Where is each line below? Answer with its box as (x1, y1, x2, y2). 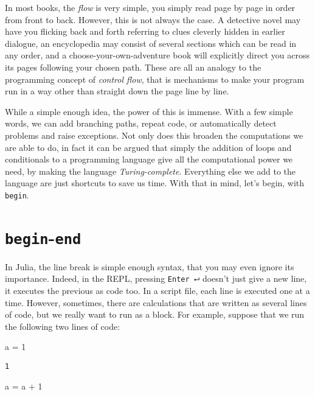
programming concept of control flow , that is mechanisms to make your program (5, 72, 305, 85)
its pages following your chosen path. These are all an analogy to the (5, 60, 261, 73)
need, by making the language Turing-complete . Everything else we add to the (5, 164, 296, 177)
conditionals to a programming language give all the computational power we (5, 153, 293, 166)
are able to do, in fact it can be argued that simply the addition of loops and (5, 141, 292, 153)
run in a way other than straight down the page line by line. (5, 85, 229, 97)
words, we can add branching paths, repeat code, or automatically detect (5, 117, 277, 130)
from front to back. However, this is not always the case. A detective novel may (5, 13, 301, 26)
